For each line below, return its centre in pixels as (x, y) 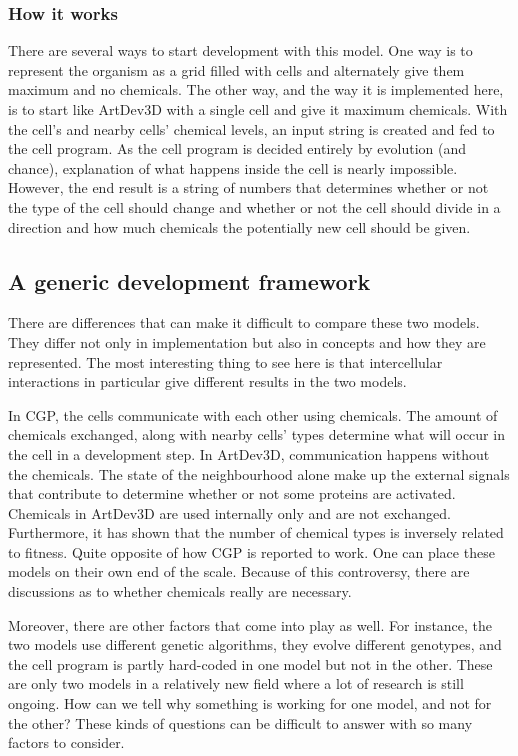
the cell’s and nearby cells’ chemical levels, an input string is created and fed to (251, 128)
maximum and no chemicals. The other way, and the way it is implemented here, (256, 89)
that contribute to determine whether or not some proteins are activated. (232, 493)
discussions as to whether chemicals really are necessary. (180, 591)
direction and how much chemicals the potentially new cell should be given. (239, 226)
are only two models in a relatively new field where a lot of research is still (236, 683)
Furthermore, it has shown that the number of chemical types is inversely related (256, 532)
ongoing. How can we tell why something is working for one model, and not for (250, 703)
